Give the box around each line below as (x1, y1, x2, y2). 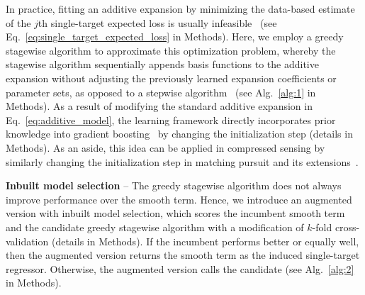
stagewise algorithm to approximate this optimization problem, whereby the (6, 43, 336, 57)
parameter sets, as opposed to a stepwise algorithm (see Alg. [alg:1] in (6, 84, 316, 99)
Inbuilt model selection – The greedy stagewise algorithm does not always (6, 178, 342, 193)
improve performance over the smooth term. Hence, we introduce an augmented (6, 191, 352, 206)
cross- (335, 219, 360, 234)
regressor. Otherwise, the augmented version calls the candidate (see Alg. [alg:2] (6, 261, 354, 276)
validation (6, 233, 49, 248)
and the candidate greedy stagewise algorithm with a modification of (6, 219, 304, 234)
